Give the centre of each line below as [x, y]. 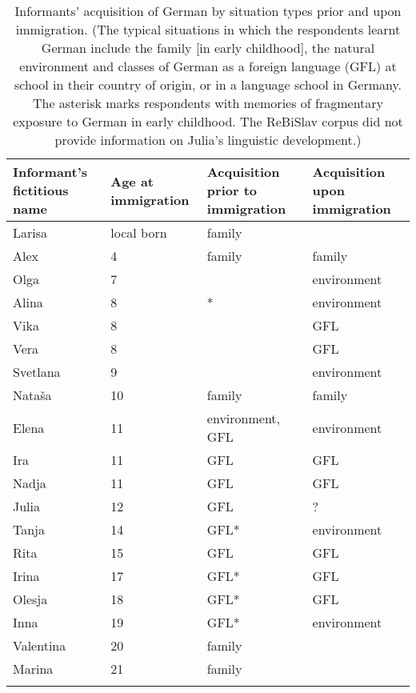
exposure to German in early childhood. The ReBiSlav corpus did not [208, 121]
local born [139, 232]
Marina [33, 669]
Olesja [30, 599]
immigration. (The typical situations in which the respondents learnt [208, 29]
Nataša [32, 395]
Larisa [30, 232]
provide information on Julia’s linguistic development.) [208, 140]
